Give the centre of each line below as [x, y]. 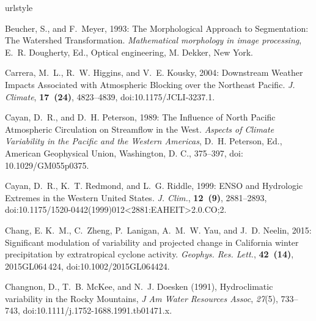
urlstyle [19, 7]
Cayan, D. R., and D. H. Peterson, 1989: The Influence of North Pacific [140, 117]
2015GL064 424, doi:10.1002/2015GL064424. [87, 266]
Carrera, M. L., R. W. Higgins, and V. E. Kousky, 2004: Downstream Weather [154, 72]
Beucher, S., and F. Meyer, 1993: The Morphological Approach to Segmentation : [157, 28]
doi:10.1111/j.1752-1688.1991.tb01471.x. [97, 310]
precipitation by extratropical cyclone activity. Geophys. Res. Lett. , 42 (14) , [149, 254]
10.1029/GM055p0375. [47, 165]
